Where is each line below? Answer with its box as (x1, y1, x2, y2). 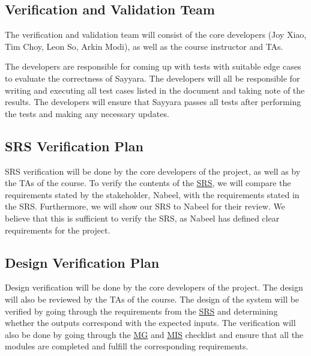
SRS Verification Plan (5, 136, 143, 155)
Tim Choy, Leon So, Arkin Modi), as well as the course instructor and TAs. (5, 40, 283, 52)
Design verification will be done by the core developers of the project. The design (5, 281, 303, 294)
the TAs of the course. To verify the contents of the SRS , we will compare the (5, 176, 291, 189)
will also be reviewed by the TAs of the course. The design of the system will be (5, 292, 300, 305)
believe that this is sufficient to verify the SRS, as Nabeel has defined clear (5, 211, 280, 224)
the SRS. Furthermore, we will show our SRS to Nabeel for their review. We (5, 200, 285, 213)
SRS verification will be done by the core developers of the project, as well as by (5, 164, 301, 177)
